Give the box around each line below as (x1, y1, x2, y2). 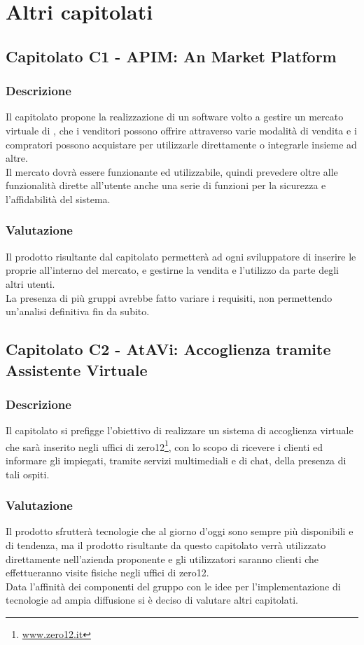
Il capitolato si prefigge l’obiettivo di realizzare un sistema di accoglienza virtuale (6, 423, 353, 438)
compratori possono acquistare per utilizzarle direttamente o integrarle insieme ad (6, 137, 357, 151)
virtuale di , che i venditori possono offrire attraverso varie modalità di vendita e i (6, 123, 357, 137)
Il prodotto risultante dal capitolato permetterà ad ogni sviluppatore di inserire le (6, 249, 356, 263)
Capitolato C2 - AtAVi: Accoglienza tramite (6, 338, 331, 360)
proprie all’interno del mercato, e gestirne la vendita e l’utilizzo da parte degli (6, 263, 339, 277)
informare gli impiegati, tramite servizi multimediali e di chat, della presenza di (6, 452, 346, 467)
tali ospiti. (6, 466, 50, 481)
